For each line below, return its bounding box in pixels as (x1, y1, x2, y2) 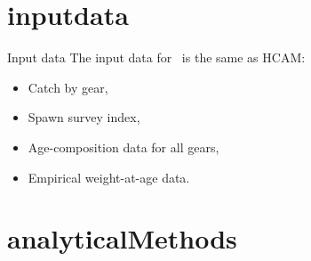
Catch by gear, (28, 77, 108, 96)
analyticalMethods (7, 220, 237, 257)
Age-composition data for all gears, (28, 137, 219, 156)
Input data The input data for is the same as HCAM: (7, 48, 306, 67)
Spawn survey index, (28, 108, 140, 126)
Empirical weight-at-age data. (28, 167, 190, 186)
